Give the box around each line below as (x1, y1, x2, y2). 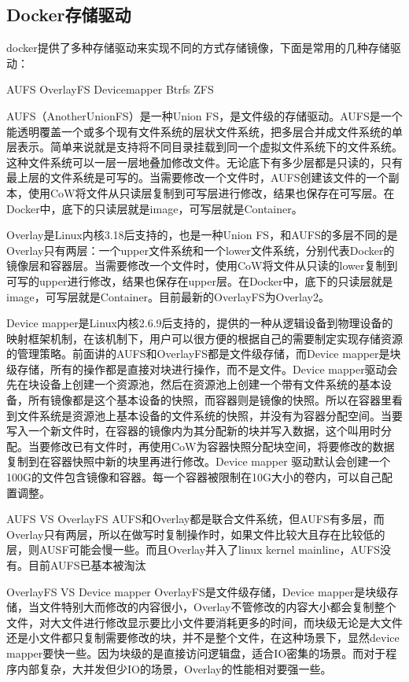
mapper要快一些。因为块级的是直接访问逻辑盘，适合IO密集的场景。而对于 (6, 644, 386, 661)
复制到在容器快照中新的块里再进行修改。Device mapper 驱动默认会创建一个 (6, 453, 391, 470)
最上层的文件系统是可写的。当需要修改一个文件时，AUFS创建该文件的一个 (6, 169, 389, 186)
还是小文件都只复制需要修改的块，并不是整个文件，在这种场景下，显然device (6, 629, 400, 646)
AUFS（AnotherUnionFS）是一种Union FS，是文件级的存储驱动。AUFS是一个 (6, 107, 403, 123)
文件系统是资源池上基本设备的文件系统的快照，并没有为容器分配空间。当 (17, 407, 392, 423)
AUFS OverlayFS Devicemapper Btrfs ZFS (6, 81, 214, 98)
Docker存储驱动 (6, 2, 131, 27)
